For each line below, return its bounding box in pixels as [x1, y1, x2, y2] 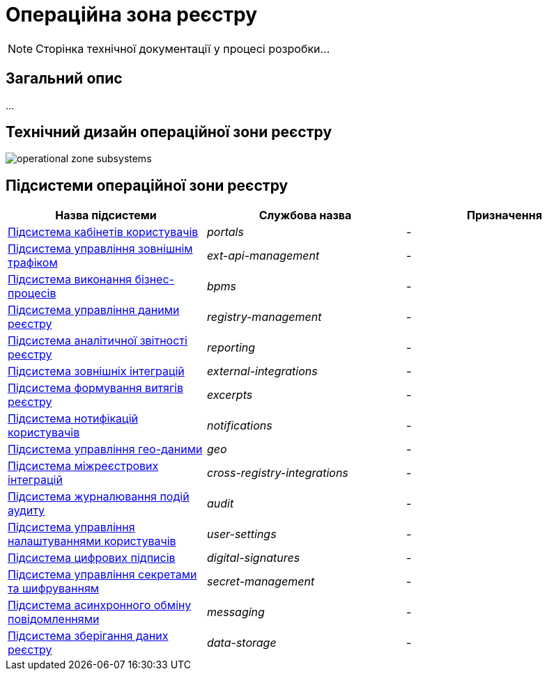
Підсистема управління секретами [8, 567, 197, 582]
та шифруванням [8, 581, 100, 596]
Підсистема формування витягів [8, 381, 183, 395]
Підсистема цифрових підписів [8, 551, 176, 565]
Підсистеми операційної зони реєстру [6, 176, 288, 194]
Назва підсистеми [55, 208, 157, 223]
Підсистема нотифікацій [8, 411, 138, 426]
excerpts [206, 388, 253, 402]
